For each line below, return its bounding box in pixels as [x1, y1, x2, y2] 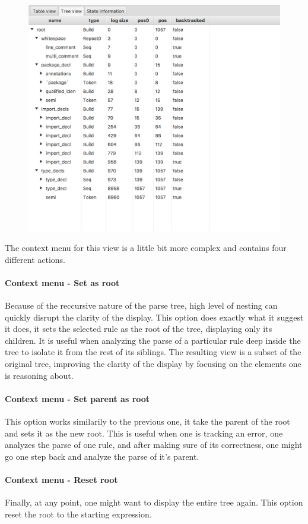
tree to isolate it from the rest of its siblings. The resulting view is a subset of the [5, 346, 301, 358]
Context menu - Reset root [5, 473, 118, 486]
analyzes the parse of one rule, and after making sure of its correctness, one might [5, 438, 303, 451]
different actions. [5, 253, 66, 265]
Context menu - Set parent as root [5, 392, 150, 404]
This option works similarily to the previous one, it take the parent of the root [5, 415, 290, 428]
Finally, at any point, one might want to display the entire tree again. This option [5, 496, 303, 509]
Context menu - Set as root [5, 276, 120, 288]
